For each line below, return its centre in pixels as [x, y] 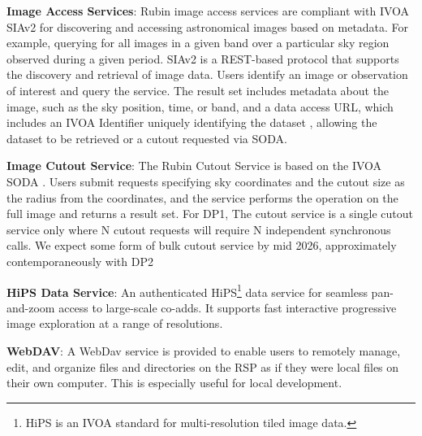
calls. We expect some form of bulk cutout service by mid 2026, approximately [202, 245]
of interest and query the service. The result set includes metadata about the [198, 90]
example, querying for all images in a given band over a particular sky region [198, 43]
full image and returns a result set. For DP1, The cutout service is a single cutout [210, 214]
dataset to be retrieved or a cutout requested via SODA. [147, 138]
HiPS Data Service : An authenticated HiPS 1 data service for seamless [187, 290]
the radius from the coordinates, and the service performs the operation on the [202, 197]
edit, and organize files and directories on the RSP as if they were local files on [203, 366]
